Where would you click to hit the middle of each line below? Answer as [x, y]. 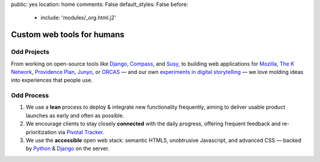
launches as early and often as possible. [75, 115]
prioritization [41, 132]
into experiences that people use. [52, 80]
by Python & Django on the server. [68, 148]
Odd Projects [30, 52]
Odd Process [30, 96]
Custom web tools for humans [68, 35]
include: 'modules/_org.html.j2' [78, 18]
